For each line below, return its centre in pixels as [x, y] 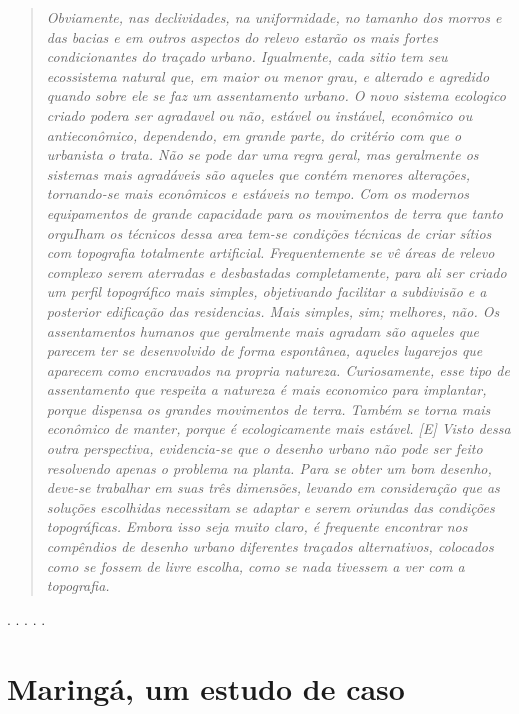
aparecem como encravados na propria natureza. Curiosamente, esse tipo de [278, 369]
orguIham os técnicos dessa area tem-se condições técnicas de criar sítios [269, 232]
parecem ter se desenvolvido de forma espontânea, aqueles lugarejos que [264, 350]
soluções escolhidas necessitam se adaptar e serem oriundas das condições [270, 506]
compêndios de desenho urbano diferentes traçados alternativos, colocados [270, 546]
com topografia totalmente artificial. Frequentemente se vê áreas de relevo [270, 252]
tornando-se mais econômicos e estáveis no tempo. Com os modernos [258, 193]
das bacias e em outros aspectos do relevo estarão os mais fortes [242, 36]
